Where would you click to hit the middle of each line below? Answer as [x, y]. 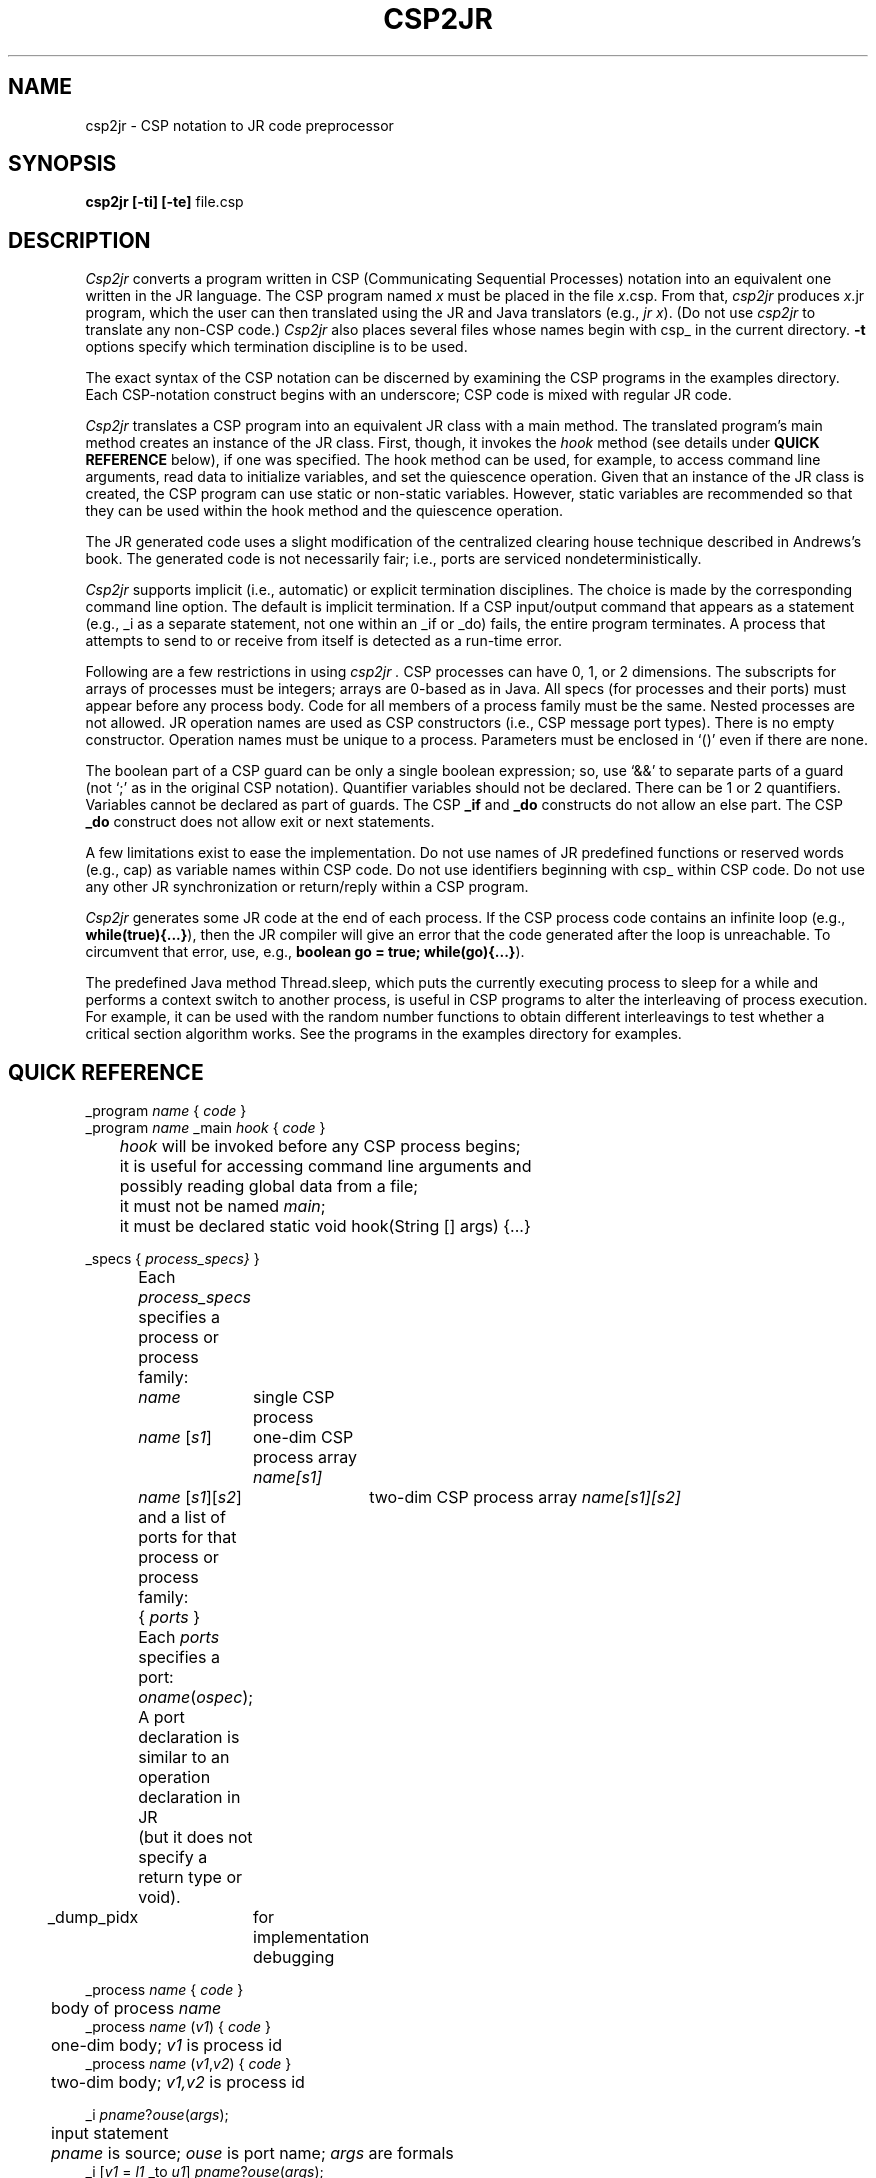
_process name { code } [164, 1990]
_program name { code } [166, 1111]
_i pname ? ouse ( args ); [157, 2115]
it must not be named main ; [222, 1206]
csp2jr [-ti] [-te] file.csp [164, 202]
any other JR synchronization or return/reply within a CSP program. [307, 887]
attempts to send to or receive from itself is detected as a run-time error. [323, 641]
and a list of [182, 1517]
